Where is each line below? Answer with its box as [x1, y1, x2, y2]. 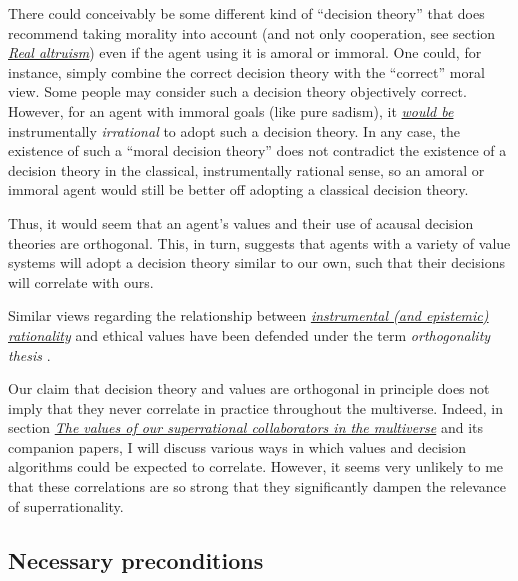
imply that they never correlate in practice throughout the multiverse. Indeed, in [8, 397, 503, 418]
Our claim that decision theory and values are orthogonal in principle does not [8, 378, 490, 399]
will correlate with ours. [8, 271, 154, 292]
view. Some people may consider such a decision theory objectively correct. [8, 81, 467, 102]
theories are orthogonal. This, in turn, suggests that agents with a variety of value [8, 232, 511, 253]
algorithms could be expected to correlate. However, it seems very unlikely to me [8, 456, 504, 477]
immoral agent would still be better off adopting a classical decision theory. [8, 179, 469, 200]
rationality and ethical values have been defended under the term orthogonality [8, 324, 491, 345]
